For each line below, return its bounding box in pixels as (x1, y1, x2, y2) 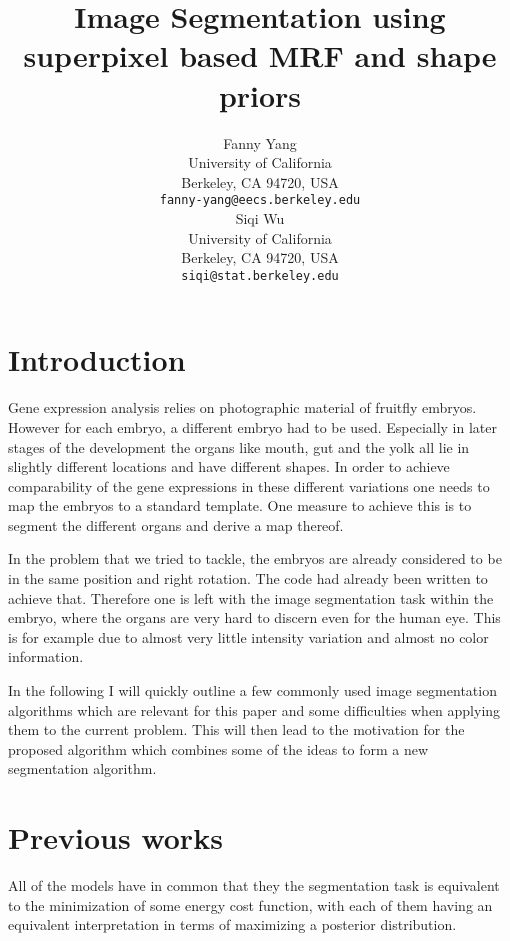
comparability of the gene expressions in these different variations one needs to (8, 475, 490, 496)
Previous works (8, 817, 223, 858)
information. (8, 646, 84, 667)
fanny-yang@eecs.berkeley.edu (159, 193, 361, 208)
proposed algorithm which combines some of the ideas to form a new (8, 738, 428, 759)
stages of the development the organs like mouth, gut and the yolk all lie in (8, 436, 470, 457)
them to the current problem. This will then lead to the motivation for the (8, 719, 465, 740)
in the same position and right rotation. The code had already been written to (8, 568, 488, 589)
